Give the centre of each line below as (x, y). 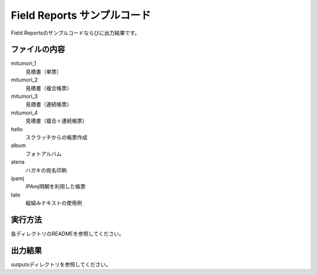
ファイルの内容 (38, 50)
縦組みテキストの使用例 (54, 203)
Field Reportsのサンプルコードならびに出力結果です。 (75, 33)
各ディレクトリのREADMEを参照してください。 (68, 234)
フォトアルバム (43, 154)
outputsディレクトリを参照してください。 (61, 264)
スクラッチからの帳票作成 (56, 137)
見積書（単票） (43, 72)
